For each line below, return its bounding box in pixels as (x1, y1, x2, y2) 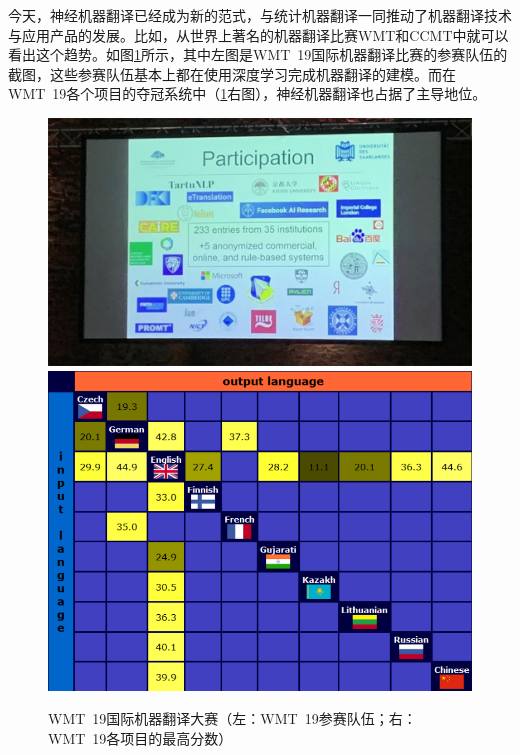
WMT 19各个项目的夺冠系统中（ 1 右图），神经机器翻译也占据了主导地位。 (8, 83, 487, 104)
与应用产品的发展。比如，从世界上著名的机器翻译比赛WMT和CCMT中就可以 (8, 24, 509, 45)
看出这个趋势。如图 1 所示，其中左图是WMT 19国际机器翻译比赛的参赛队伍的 (8, 44, 508, 65)
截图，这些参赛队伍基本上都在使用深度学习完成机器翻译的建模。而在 (8, 63, 456, 84)
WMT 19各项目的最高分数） (48, 727, 233, 748)
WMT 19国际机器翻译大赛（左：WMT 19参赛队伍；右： (48, 708, 417, 729)
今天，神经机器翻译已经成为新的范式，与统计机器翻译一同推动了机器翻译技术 (8, 5, 512, 25)
